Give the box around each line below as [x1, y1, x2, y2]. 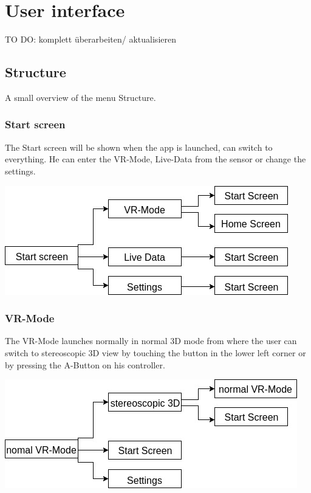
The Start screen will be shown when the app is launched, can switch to [5, 140, 273, 153]
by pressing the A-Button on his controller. [5, 358, 165, 371]
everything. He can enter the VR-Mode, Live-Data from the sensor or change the [5, 153, 306, 165]
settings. [5, 164, 36, 177]
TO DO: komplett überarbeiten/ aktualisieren [5, 33, 176, 46]
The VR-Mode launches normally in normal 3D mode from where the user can [5, 334, 297, 347]
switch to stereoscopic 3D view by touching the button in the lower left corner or [5, 346, 306, 359]
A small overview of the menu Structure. [5, 91, 156, 103]
